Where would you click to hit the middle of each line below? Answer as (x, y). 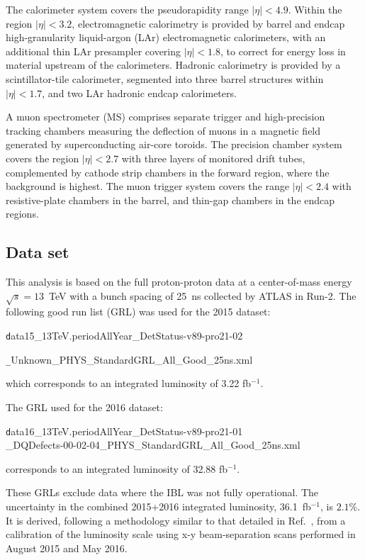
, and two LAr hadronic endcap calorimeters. (139, 93)
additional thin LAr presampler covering (94, 51)
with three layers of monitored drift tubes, (213, 158)
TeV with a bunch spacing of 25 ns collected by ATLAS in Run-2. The (203, 295)
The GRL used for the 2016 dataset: (84, 407)
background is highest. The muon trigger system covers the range (147, 186)
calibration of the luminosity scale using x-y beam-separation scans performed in (181, 534)
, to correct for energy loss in (283, 51)
